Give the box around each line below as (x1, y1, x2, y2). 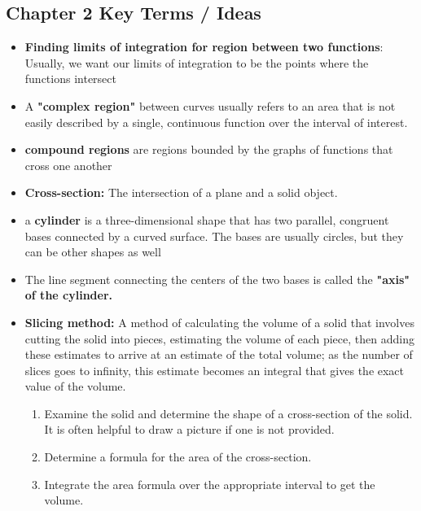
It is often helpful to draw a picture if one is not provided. (44, 421, 335, 438)
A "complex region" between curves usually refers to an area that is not (24, 97, 396, 114)
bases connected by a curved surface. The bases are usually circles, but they (24, 227, 404, 244)
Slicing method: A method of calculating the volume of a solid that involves (24, 313, 414, 330)
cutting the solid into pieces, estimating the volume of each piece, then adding (24, 330, 414, 347)
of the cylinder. (24, 286, 113, 304)
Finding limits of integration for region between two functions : (24, 38, 384, 55)
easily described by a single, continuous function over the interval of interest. (24, 113, 408, 130)
